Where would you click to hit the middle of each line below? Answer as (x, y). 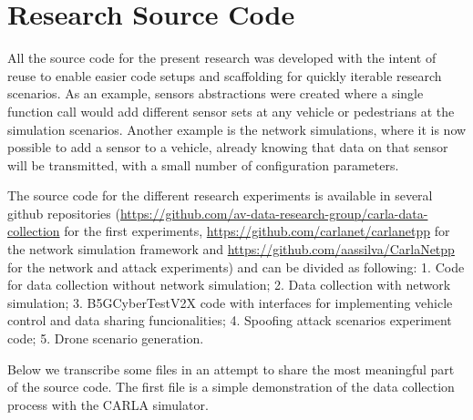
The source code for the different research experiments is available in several (220, 195)
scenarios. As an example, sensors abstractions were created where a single (216, 93)
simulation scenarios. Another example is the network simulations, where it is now (237, 129)
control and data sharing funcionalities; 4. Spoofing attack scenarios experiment (230, 320)
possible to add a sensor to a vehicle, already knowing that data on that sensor (228, 147)
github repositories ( (64, 213)
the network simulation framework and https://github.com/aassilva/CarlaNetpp (231, 249)
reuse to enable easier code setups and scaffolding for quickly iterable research (225, 75)
